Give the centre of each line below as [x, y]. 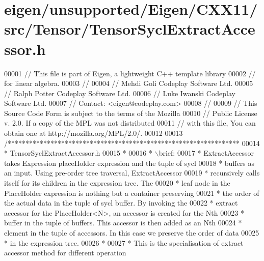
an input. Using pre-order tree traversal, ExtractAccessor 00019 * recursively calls [132, 173]
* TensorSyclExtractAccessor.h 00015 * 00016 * [78, 153]
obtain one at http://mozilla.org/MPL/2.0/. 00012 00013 [94, 133]
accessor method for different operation [65, 253]
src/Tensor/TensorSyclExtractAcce [130, 29]
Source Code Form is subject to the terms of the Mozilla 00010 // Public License [131, 113]
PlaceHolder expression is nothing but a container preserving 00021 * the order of [132, 193]
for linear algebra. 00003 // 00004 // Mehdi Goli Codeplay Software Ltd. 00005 [129, 83]
